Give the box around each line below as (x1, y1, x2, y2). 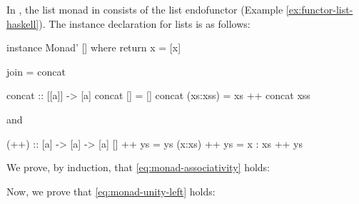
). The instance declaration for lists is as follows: (39, 16, 251, 31)
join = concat (6, 63, 66, 78)
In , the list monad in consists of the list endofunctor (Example (6, 2, 283, 16)
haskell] (6, 16, 39, 31)
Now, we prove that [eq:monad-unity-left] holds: (6, 183, 216, 198)
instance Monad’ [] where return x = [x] (6, 40, 181, 55)
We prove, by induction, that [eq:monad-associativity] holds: (6, 160, 270, 175)
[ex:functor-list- (285, 2, 353, 16)
